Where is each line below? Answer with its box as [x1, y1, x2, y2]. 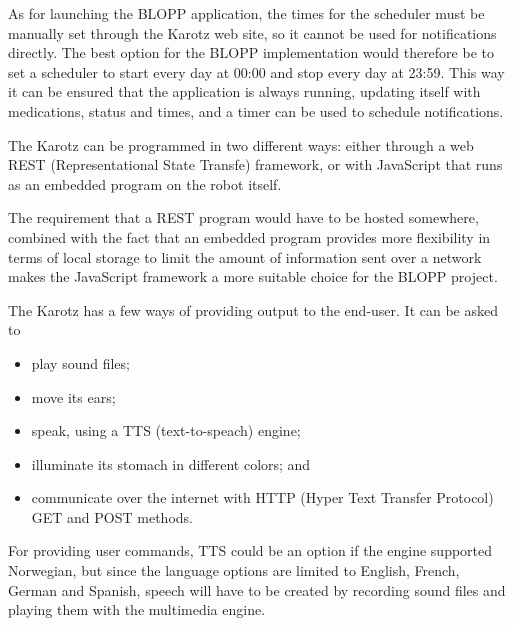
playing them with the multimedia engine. [8, 599, 266, 620]
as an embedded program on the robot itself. [8, 173, 282, 194]
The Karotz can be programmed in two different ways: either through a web [8, 134, 474, 155]
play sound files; [31, 352, 130, 373]
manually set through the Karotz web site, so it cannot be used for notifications [8, 22, 497, 43]
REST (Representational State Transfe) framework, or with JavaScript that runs [8, 154, 503, 175]
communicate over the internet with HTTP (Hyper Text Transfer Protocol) [31, 487, 494, 508]
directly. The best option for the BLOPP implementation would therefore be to [8, 42, 494, 63]
